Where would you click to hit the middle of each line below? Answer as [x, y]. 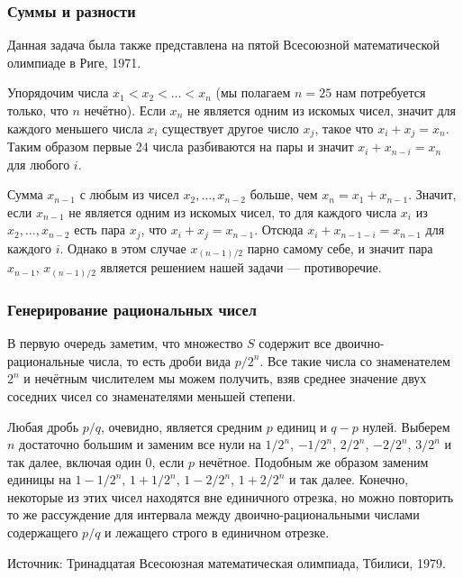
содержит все [295, 343]
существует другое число [231, 128]
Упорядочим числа [58, 92]
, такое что [344, 128]
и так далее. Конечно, [349, 479]
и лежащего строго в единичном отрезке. [217, 532]
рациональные [46, 360]
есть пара [100, 229]
